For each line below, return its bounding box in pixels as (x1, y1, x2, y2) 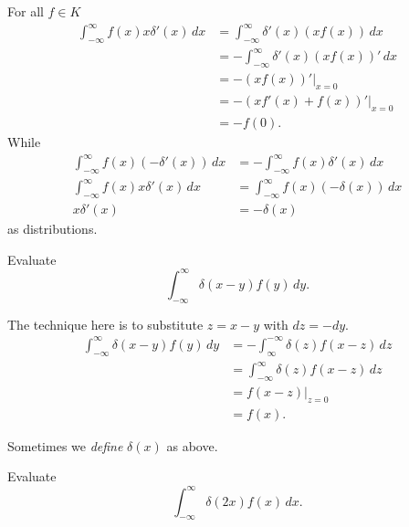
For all (7, 2, 44, 20)
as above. (166, 436, 218, 455)
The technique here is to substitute (7, 314, 204, 333)
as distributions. (7, 219, 98, 238)
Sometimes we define (7, 436, 123, 455)
